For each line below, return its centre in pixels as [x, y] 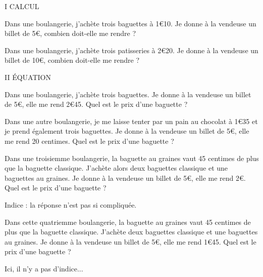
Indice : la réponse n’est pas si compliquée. [71, 204]
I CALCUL [22, 6]
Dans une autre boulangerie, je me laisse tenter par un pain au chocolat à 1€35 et [131, 121]
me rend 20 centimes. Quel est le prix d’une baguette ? [89, 141]
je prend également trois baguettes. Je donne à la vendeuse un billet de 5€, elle [127, 131]
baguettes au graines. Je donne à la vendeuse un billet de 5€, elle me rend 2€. [125, 177]
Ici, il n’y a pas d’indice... [44, 268]
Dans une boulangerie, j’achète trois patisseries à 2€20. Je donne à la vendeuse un [131, 50]
